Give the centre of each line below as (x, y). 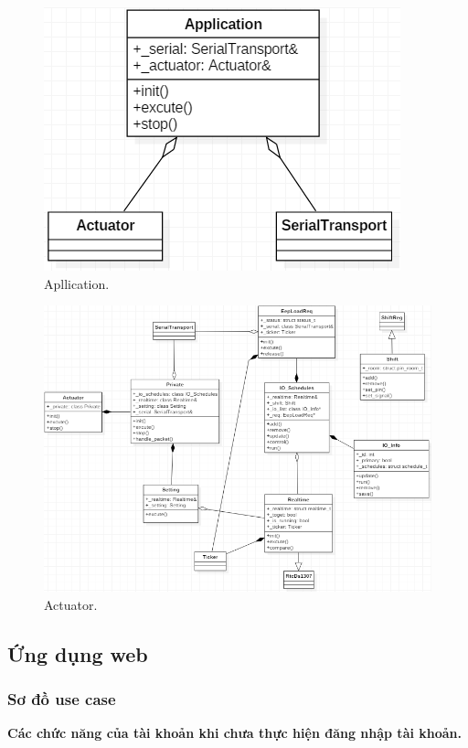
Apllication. (77, 283)
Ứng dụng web (78, 653)
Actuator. (71, 604)
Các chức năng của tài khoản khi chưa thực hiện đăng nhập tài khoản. (235, 733)
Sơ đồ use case (62, 698)
